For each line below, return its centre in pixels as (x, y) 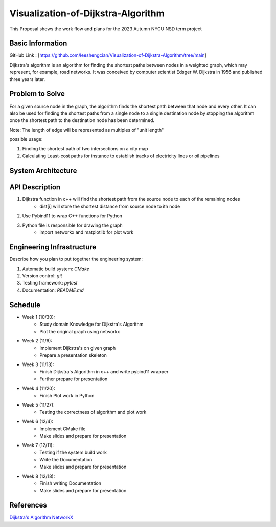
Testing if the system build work (73, 452)
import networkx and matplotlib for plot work (87, 232)
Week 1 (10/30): (39, 317)
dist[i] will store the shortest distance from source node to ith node (110, 206)
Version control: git (42, 276)
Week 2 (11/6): (37, 340)
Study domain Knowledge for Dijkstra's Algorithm (91, 324)
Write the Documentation (66, 459)
